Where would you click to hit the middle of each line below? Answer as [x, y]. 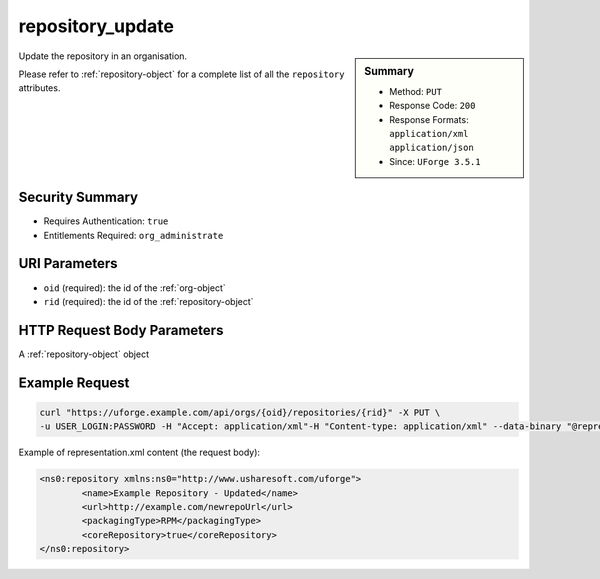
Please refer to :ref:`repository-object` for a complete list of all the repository [181, 74]
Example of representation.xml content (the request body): [139, 452]
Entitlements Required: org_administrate [133, 235]
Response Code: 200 [432, 106]
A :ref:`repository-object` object [84, 354]
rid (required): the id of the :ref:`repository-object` [148, 301]
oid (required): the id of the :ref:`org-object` [135, 287]
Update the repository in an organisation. [103, 56]
